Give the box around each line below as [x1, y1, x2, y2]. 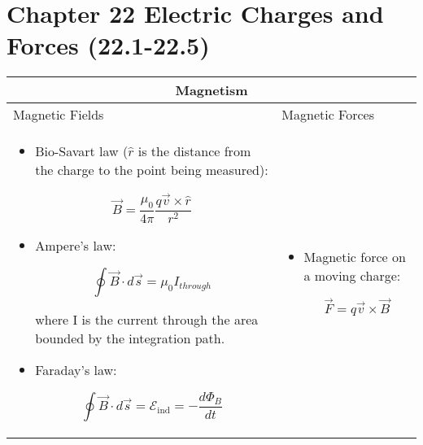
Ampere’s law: [35, 235, 116, 255]
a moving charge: [303, 265, 401, 285]
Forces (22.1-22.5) [7, 28, 210, 62]
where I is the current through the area [35, 309, 259, 329]
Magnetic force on [303, 246, 406, 266]
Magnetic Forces [281, 105, 375, 124]
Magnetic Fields [13, 105, 104, 124]
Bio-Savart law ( [35, 142, 129, 161]
